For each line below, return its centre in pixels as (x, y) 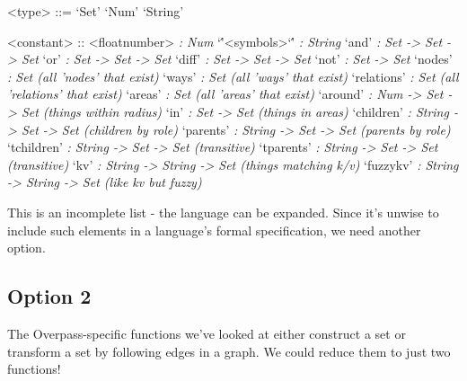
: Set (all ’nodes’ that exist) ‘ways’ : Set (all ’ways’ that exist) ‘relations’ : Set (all (233, 76)
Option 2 (49, 296)
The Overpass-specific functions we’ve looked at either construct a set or (207, 333)
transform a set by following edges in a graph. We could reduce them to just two (229, 351)
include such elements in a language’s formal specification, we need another (214, 230)
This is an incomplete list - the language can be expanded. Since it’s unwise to (223, 212)
